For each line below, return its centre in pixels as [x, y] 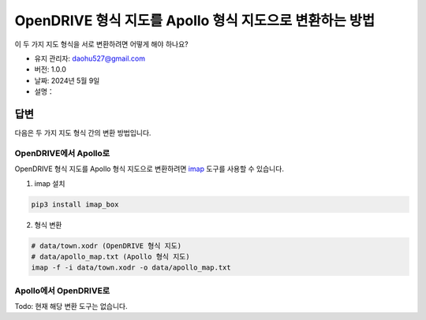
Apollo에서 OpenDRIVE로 [62, 290]
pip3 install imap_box [75, 204]
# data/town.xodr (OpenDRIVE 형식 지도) [106, 246]
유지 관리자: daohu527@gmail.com [90, 58]
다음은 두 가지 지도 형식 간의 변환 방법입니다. [83, 133]
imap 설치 [50, 183]
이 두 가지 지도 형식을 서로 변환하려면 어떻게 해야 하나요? [101, 44]
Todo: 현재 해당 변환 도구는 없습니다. [71, 307]
